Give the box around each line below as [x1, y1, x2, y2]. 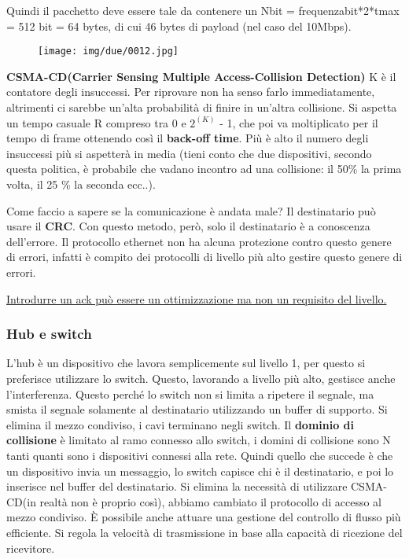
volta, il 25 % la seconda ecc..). [6, 176, 156, 192]
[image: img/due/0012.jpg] [38, 46, 179, 57]
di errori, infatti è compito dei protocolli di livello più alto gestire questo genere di [6, 248, 403, 265]
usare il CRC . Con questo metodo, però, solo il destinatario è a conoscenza [6, 218, 370, 234]
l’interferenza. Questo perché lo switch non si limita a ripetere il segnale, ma [6, 385, 374, 402]
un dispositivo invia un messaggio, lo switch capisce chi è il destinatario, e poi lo [6, 462, 394, 479]
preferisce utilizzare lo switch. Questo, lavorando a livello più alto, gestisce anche [6, 370, 396, 386]
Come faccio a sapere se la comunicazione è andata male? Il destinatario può [6, 202, 376, 219]
